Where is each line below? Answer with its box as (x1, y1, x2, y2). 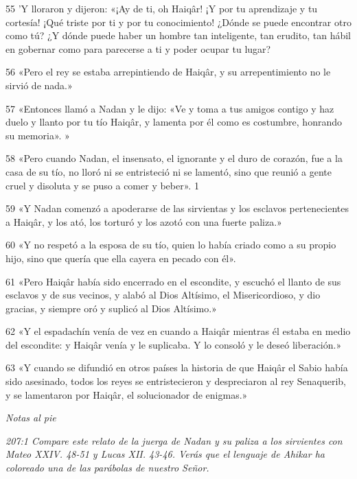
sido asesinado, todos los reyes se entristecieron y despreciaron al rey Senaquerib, (5, 374, 346, 388)
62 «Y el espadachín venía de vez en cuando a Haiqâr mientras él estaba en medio (5, 324, 351, 338)
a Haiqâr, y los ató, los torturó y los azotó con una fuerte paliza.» (5, 214, 282, 229)
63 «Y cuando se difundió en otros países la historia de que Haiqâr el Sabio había (5, 360, 348, 375)
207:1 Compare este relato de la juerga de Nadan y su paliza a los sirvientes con (5, 433, 343, 447)
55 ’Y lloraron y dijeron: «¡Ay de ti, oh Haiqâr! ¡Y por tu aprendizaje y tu (5, 1, 318, 15)
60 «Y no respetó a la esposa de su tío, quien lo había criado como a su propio (5, 237, 336, 252)
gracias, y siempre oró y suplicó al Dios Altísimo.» (5, 301, 217, 315)
